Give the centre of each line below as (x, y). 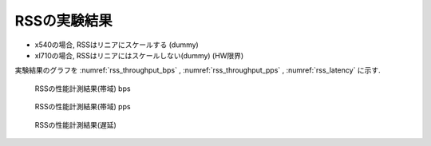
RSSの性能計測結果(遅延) (76, 124)
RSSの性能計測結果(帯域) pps (83, 107)
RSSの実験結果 (64, 21)
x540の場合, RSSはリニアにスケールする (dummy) (117, 45)
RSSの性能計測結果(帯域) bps (83, 89)
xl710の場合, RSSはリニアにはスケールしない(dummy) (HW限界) (139, 55)
